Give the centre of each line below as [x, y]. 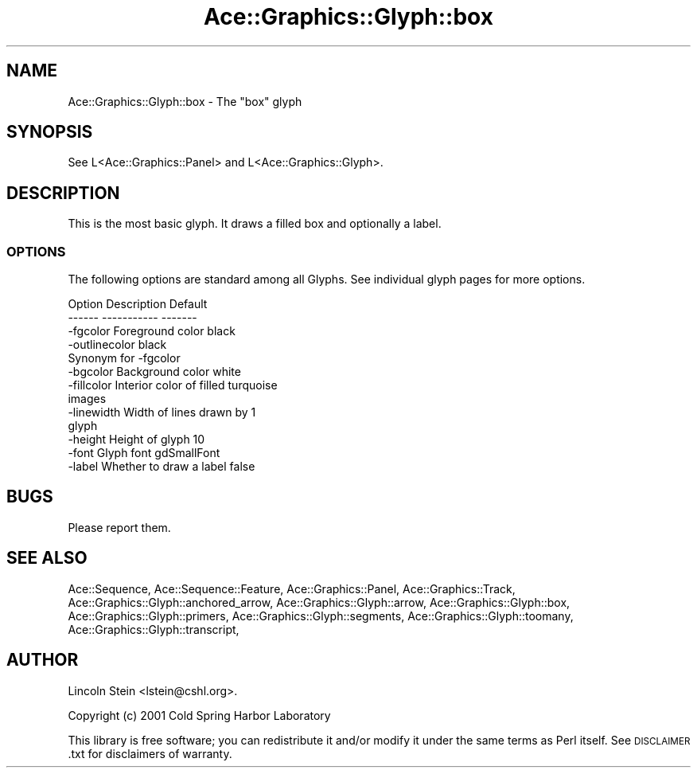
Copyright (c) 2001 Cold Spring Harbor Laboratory [199, 715]
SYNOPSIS [50, 132]
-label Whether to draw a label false [162, 467]
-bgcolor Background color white [154, 372]
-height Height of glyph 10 [136, 440]
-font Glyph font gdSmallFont [144, 453]
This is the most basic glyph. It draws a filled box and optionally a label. [255, 224]
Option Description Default [138, 304]
